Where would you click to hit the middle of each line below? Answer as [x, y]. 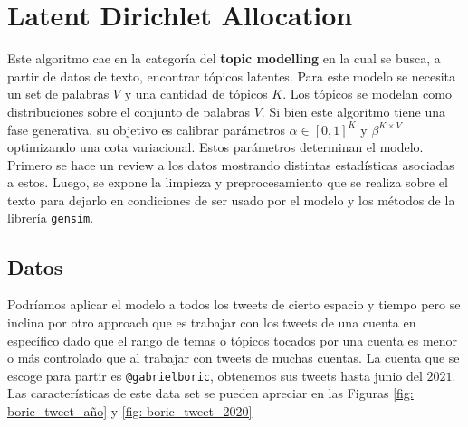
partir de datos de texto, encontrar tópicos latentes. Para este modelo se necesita [232, 76]
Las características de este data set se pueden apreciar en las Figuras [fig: [210, 393]
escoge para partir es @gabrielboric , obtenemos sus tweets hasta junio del [215, 375]
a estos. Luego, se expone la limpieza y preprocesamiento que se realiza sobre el [228, 182]
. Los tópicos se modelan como [367, 94]
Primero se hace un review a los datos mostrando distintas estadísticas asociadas [231, 164]
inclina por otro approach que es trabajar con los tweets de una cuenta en [212, 322]
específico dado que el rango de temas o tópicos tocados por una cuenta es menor [233, 340]
